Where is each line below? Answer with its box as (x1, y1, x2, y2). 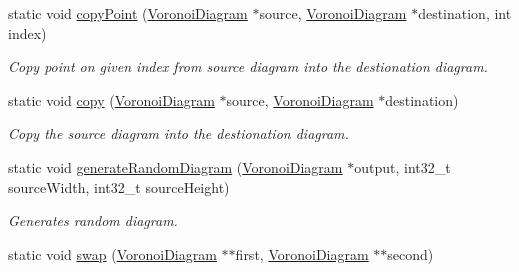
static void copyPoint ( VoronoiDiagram (8, 3, 248, 23)
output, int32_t (354, 156, 451, 177)
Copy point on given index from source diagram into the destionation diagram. (8, 56, 488, 77)
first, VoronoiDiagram (235, 243, 369, 264)
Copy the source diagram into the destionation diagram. (8, 123, 349, 144)
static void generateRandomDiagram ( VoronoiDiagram (8, 156, 343, 177)
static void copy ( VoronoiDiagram (8, 89, 215, 110)
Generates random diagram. (8, 210, 178, 231)
